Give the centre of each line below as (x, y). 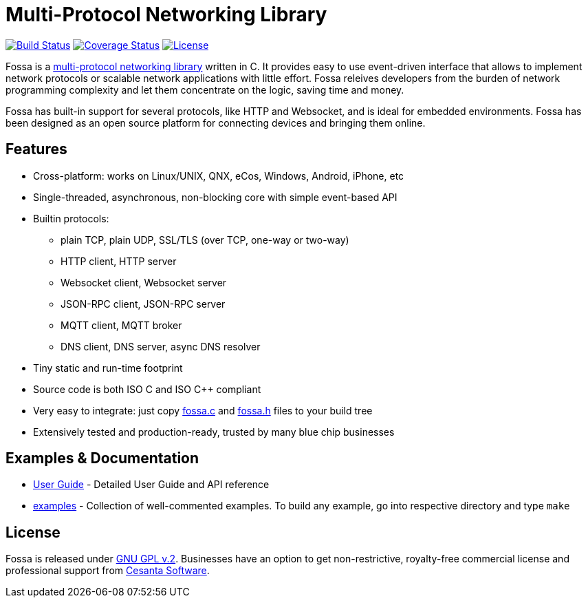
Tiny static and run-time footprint (108, 368)
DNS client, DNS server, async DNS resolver (161, 346)
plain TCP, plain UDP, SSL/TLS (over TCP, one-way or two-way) (205, 240)
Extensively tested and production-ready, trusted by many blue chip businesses (214, 432)
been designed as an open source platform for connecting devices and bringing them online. (216, 123)
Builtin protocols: (71, 218)
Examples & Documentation (102, 458)
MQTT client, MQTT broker (121, 325)
